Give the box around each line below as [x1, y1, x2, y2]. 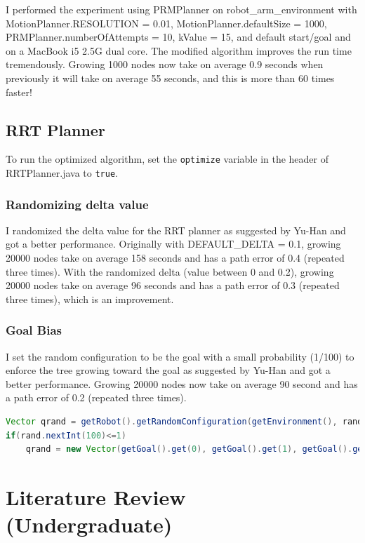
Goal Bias [6, 321, 62, 339]
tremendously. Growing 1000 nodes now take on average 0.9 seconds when [6, 57, 324, 72]
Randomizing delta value [6, 195, 149, 213]
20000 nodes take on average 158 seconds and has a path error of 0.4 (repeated [6, 250, 345, 265]
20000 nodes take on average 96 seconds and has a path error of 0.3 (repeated [6, 278, 340, 293]
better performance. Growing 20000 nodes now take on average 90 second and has [6, 376, 358, 391]
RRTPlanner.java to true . [6, 166, 118, 180]
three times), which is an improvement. [6, 291, 174, 306]
